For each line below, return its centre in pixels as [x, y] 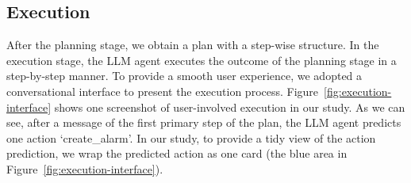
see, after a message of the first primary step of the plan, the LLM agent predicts [204, 122]
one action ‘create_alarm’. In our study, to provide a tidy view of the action [191, 137]
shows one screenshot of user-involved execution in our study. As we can [230, 107]
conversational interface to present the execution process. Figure [163, 91]
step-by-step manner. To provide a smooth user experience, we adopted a [184, 76]
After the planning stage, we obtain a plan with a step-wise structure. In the [193, 45]
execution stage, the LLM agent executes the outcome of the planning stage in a [202, 60]
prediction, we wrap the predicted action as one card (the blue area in [177, 153]
